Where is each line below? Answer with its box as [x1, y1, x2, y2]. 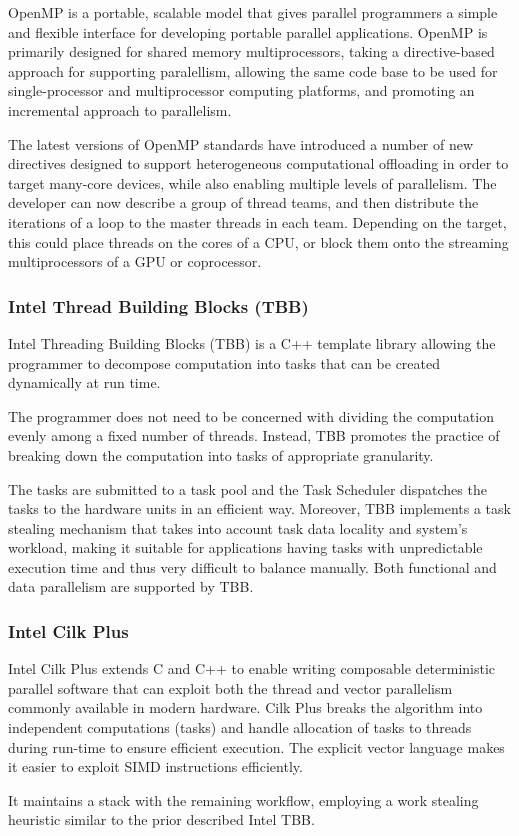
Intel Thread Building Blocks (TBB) [8, 293, 309, 318]
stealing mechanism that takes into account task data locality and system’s [8, 517, 468, 538]
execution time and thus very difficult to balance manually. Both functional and [8, 556, 497, 577]
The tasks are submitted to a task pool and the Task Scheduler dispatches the [8, 478, 487, 499]
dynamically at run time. [8, 372, 161, 393]
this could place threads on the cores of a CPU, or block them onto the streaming [8, 231, 509, 252]
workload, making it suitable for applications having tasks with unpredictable [8, 537, 483, 558]
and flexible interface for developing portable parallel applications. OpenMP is [8, 21, 488, 42]
